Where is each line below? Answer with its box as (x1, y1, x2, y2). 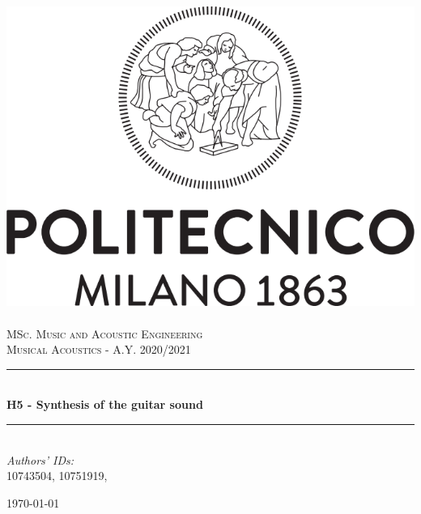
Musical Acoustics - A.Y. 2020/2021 (6, 341, 191, 358)
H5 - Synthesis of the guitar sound (6, 396, 203, 413)
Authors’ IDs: (6, 451, 74, 468)
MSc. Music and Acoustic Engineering (6, 325, 203, 342)
